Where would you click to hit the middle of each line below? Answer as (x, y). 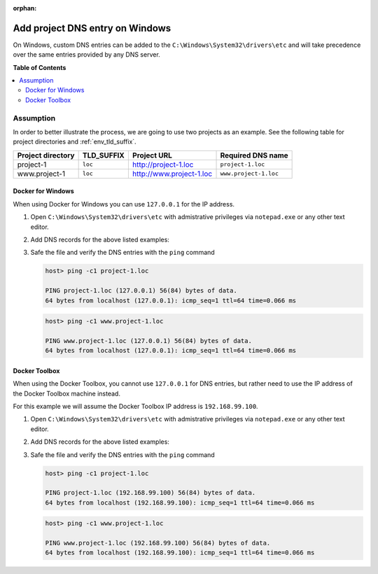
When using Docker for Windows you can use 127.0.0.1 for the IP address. (124, 204)
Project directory (46, 155)
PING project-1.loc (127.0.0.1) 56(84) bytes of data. (141, 291)
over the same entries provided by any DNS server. (86, 55)
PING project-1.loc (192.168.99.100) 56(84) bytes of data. (150, 493)
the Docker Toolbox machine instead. (66, 393)
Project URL (152, 155)
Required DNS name (254, 155)
